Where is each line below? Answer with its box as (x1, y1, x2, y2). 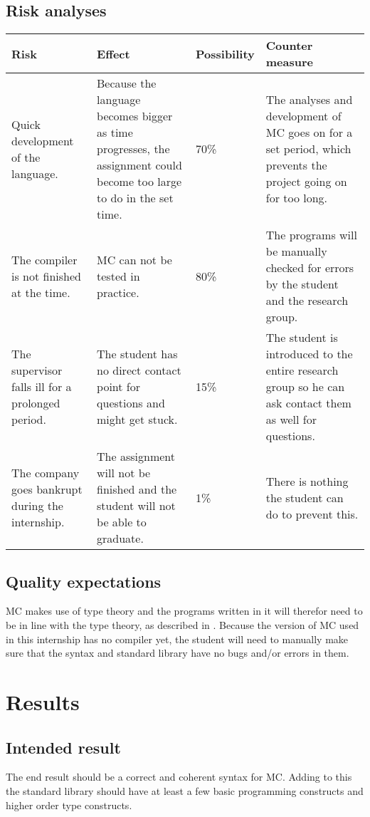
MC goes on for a (265, 124, 353, 141)
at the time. (11, 283, 70, 301)
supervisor (11, 362, 63, 379)
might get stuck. (97, 411, 178, 428)
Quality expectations (6, 570, 162, 592)
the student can (265, 489, 344, 506)
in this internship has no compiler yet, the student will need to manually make (6, 631, 349, 646)
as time (97, 124, 133, 141)
